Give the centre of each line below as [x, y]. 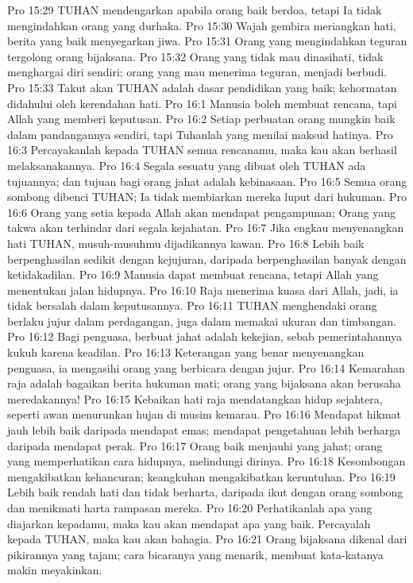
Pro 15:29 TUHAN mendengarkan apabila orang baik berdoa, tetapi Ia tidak [195, 10]
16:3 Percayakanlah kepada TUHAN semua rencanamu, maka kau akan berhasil [202, 150]
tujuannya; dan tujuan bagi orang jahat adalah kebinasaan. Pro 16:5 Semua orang [207, 181]
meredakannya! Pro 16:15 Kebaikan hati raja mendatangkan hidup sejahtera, [195, 398]
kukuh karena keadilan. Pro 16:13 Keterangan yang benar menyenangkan [186, 352]
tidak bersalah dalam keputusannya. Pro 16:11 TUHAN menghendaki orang [192, 305]
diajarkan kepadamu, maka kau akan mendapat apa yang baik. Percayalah [189, 523]
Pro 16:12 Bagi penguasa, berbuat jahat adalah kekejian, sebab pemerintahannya [205, 336]
